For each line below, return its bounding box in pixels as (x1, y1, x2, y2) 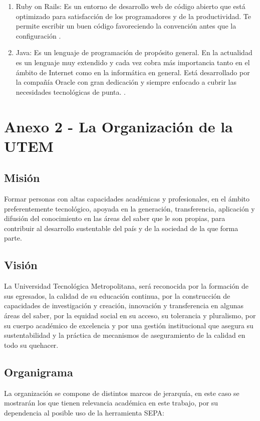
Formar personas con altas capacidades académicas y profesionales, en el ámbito (4, 193, 250, 204)
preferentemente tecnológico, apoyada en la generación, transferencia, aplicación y (4, 203, 255, 214)
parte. (4, 233, 22, 243)
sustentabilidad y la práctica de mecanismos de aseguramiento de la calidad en (4, 330, 245, 340)
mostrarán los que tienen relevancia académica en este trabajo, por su (4, 397, 218, 408)
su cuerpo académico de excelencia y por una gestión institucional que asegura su (4, 320, 253, 330)
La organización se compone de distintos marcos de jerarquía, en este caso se (4, 387, 239, 398)
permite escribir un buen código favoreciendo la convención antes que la (16, 21, 236, 31)
